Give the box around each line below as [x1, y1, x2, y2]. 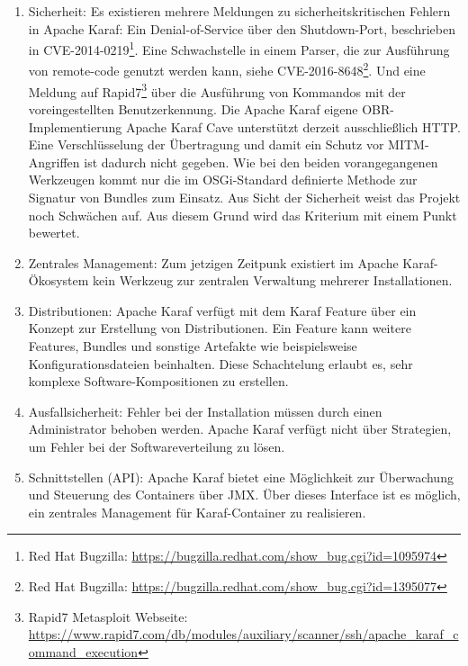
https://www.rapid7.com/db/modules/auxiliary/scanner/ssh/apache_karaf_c [28, 625, 459, 643]
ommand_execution [28, 642, 139, 661]
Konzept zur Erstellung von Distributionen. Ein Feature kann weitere [28, 319, 411, 337]
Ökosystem [28, 271, 89, 290]
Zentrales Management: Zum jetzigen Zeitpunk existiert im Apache [28, 253, 399, 272]
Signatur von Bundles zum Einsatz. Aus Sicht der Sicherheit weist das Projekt [28, 187, 461, 206]
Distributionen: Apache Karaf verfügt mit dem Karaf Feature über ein [28, 301, 417, 319]
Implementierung [28, 117, 122, 136]
